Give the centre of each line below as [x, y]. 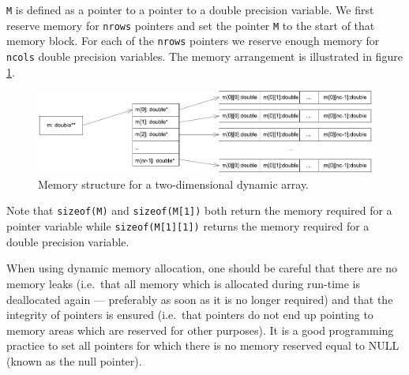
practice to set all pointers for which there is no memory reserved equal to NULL [203, 345]
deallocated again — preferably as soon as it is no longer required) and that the [200, 299]
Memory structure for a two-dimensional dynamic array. [174, 184]
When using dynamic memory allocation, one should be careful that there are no [202, 268]
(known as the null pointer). [74, 360]
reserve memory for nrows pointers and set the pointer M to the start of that [191, 25]
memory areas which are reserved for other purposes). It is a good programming [200, 330]
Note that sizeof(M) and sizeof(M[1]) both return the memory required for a [199, 210]
